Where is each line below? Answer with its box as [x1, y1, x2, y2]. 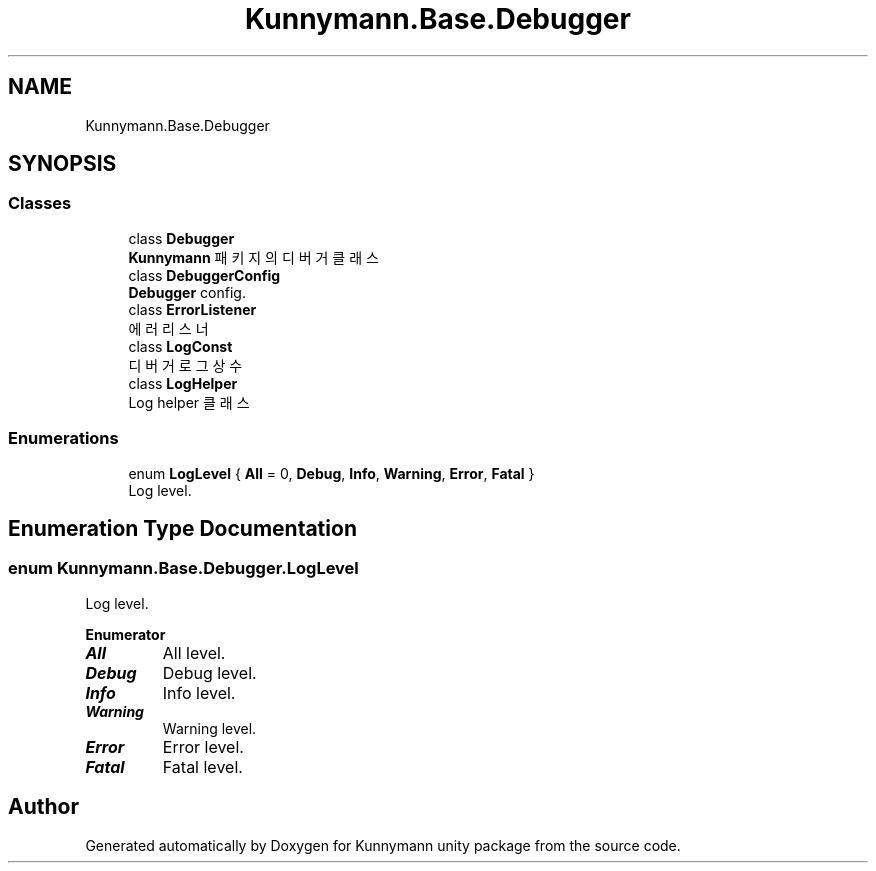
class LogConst [128, 337, 233, 355]
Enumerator [85, 625, 166, 643]
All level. [162, 642, 226, 663]
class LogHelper [128, 374, 238, 392]
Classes [8, 193, 72, 214]
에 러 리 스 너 [128, 319, 209, 337]
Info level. [162, 682, 236, 703]
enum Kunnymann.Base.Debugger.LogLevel [8, 558, 359, 579]
